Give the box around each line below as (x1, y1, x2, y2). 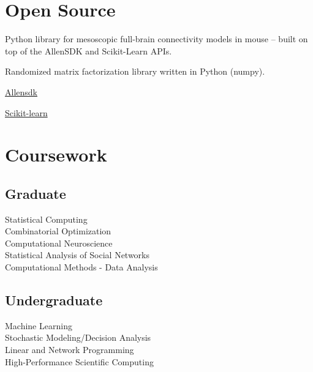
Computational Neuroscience (5, 236, 113, 249)
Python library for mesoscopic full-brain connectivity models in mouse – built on (5, 32, 308, 45)
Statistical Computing (5, 212, 88, 225)
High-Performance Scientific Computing (5, 355, 154, 368)
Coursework (5, 142, 107, 167)
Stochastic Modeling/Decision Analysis (5, 331, 151, 344)
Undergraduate (5, 291, 103, 310)
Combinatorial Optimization (5, 225, 111, 237)
